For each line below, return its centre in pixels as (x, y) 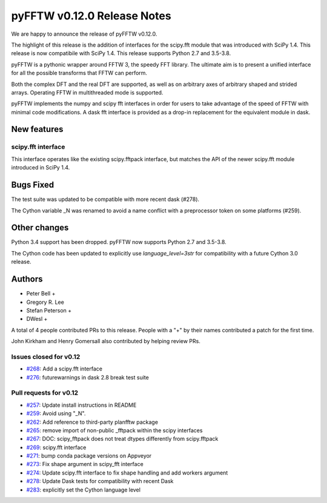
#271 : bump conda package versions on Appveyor (89, 456)
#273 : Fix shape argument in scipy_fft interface (85, 464)
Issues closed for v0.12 (46, 357)
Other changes (40, 228)
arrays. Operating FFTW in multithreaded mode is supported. (87, 92)
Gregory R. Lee (45, 302)
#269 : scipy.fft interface (56, 447)
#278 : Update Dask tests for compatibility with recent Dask (100, 481)
